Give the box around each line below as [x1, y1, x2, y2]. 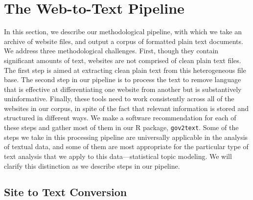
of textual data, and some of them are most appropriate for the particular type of [4, 141, 249, 152]
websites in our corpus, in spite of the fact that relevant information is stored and [4, 103, 249, 113]
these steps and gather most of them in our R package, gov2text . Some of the [4, 122, 239, 133]
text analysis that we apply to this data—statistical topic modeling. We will [4, 151, 232, 161]
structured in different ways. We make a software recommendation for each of [4, 112, 236, 123]
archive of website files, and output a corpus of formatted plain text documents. [4, 36, 243, 46]
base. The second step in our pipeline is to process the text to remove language [4, 74, 241, 85]
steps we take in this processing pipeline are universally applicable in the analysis [4, 132, 248, 142]
